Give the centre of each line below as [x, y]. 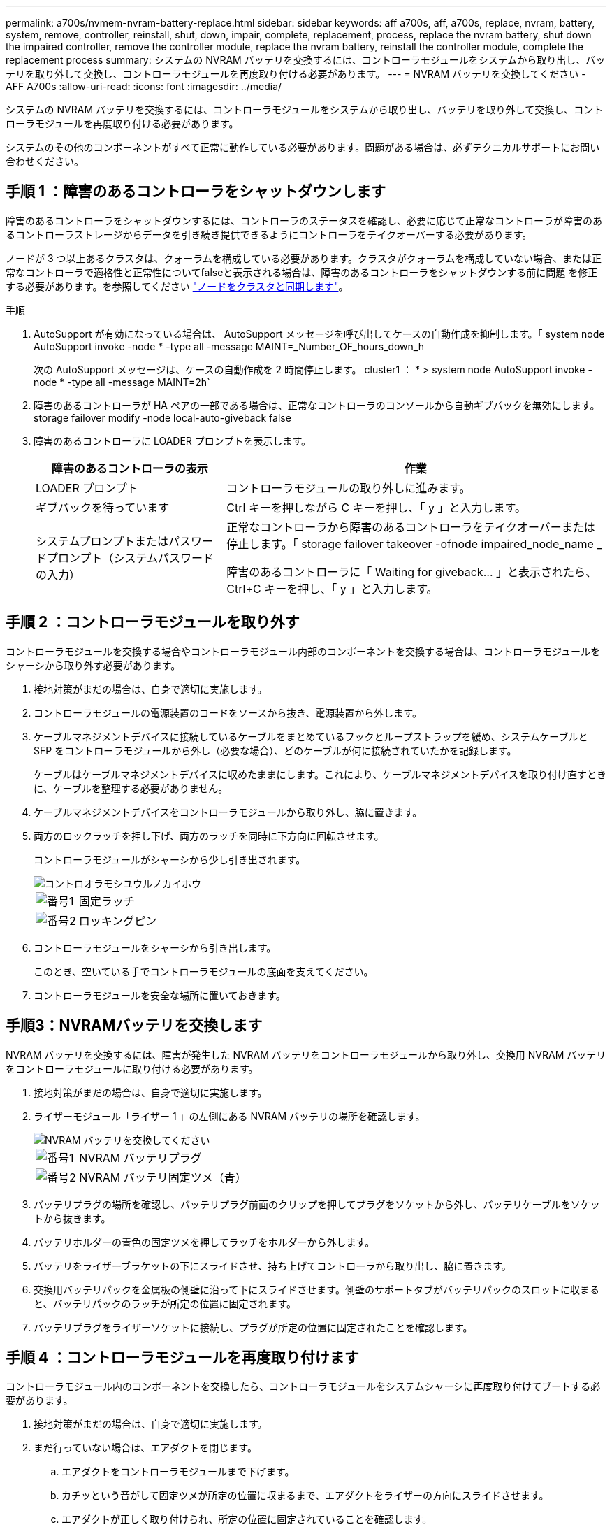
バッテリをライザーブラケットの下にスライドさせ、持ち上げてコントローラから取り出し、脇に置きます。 [272, 1266]
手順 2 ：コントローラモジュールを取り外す [153, 622]
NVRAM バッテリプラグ [140, 1157]
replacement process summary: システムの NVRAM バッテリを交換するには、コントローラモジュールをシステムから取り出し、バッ [306, 60]
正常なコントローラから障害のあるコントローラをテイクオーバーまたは [411, 527]
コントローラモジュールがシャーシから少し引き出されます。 [170, 859]
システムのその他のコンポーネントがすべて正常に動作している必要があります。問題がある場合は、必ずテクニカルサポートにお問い [303, 147]
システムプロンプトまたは [102, 541]
